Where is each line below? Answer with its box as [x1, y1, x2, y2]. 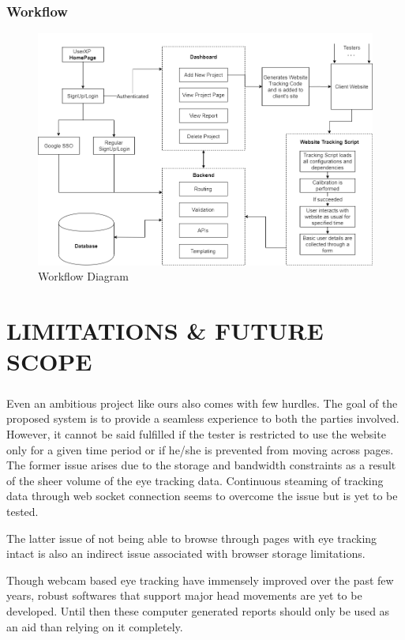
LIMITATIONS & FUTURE [6, 314, 324, 347]
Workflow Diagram [38, 268, 129, 284]
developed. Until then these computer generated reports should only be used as [6, 602, 390, 619]
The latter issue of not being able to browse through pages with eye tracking [6, 529, 377, 546]
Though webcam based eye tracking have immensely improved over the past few [6, 571, 394, 588]
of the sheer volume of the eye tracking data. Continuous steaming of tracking [6, 472, 384, 488]
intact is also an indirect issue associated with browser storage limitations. [6, 545, 366, 562]
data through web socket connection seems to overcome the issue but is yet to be [6, 488, 398, 504]
